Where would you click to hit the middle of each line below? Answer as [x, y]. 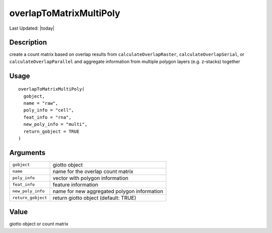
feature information [75, 185]
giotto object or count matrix [39, 224]
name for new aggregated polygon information [108, 191]
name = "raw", [41, 103]
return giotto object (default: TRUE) [94, 198]
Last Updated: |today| [32, 28]
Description [28, 43]
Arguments [27, 153]
